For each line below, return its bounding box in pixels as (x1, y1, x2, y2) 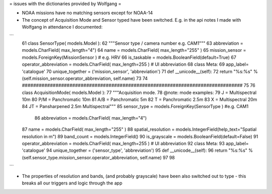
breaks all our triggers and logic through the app (22, 180, 123, 186)
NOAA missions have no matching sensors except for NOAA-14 (22, 10, 153, 16)
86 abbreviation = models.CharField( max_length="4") (34, 115, 147, 121)
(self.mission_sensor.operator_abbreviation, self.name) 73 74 (22, 75, 148, 81)
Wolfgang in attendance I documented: (22, 24, 103, 30)
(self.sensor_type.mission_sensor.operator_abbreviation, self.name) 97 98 (22, 154, 175, 160)
